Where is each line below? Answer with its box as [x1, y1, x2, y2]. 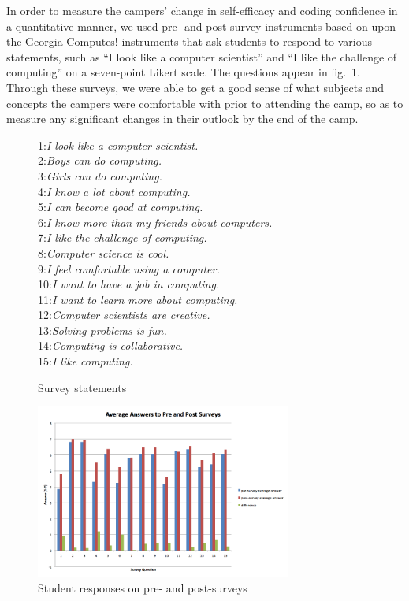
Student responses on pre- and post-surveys [38, 579, 247, 595]
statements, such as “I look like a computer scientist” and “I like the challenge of [6, 48, 397, 65]
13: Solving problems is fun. [38, 321, 167, 338]
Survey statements [38, 379, 127, 395]
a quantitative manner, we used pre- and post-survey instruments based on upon [6, 17, 396, 34]
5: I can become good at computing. [38, 198, 203, 215]
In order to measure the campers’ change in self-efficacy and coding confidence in [6, 2, 398, 18]
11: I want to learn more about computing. [38, 291, 238, 307]
